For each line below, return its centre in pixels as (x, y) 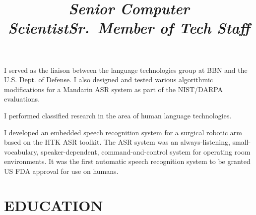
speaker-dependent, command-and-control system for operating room (146, 151)
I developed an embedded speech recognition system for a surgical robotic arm (123, 132)
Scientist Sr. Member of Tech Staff (129, 28)
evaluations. (22, 99)
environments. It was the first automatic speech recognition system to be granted (127, 161)
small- (242, 142)
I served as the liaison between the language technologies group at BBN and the (126, 70)
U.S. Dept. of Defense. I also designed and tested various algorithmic (109, 80)
